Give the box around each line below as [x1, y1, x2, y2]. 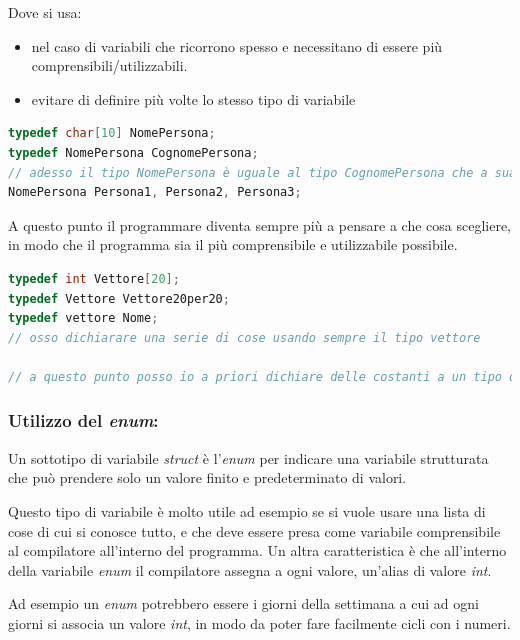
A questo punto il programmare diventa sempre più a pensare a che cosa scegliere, [8, 214, 512, 235]
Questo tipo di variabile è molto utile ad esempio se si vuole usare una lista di [8, 500, 486, 521]
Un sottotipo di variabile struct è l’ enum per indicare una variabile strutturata [8, 447, 489, 468]
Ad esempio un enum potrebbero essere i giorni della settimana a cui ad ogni [8, 593, 479, 614]
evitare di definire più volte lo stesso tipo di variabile [31, 88, 356, 109]
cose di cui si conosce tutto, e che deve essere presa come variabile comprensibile [8, 520, 501, 541]
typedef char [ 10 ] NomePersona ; [8, 126, 216, 141]
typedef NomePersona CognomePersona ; [8, 145, 259, 160]
